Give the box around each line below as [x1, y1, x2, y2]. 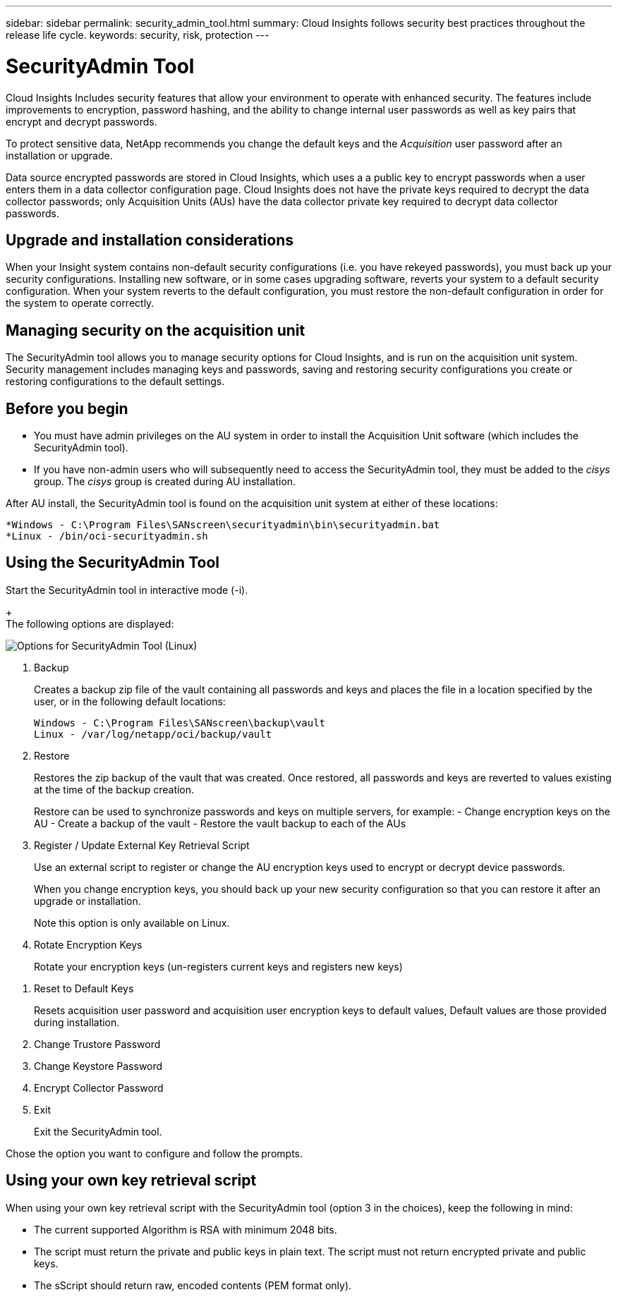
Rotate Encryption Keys [34, 938, 143, 951]
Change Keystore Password [34, 1059, 163, 1072]
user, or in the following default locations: [34, 695, 226, 707]
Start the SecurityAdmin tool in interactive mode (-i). [6, 583, 248, 596]
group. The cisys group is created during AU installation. [34, 475, 296, 488]
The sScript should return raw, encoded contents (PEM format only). [34, 1279, 352, 1291]
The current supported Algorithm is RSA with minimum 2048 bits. [34, 1223, 337, 1236]
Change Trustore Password [34, 1037, 161, 1050]
